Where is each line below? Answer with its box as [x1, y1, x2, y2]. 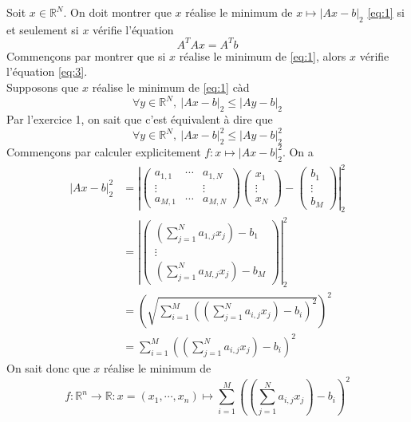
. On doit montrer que [63, 4, 172, 20]
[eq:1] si [367, 4, 405, 20]
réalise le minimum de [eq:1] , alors [179, 47, 346, 64]
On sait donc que [6, 359, 90, 376]
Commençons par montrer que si [6, 47, 166, 64]
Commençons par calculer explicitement [6, 143, 201, 160]
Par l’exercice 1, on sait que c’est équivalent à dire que [6, 110, 273, 127]
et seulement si [6, 21, 79, 37]
